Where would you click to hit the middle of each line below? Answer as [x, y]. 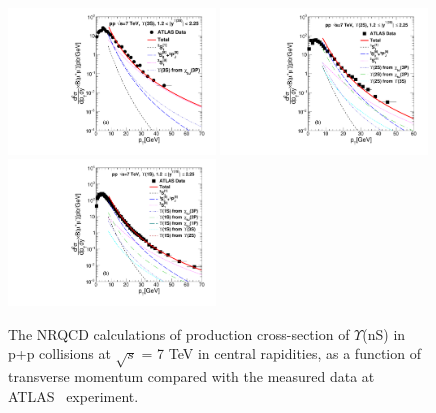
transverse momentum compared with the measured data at [191, 376]
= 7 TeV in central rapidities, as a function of [281, 353]
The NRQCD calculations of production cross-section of [179, 333]
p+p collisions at [59, 353]
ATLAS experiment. [73, 395]
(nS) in [384, 333]
